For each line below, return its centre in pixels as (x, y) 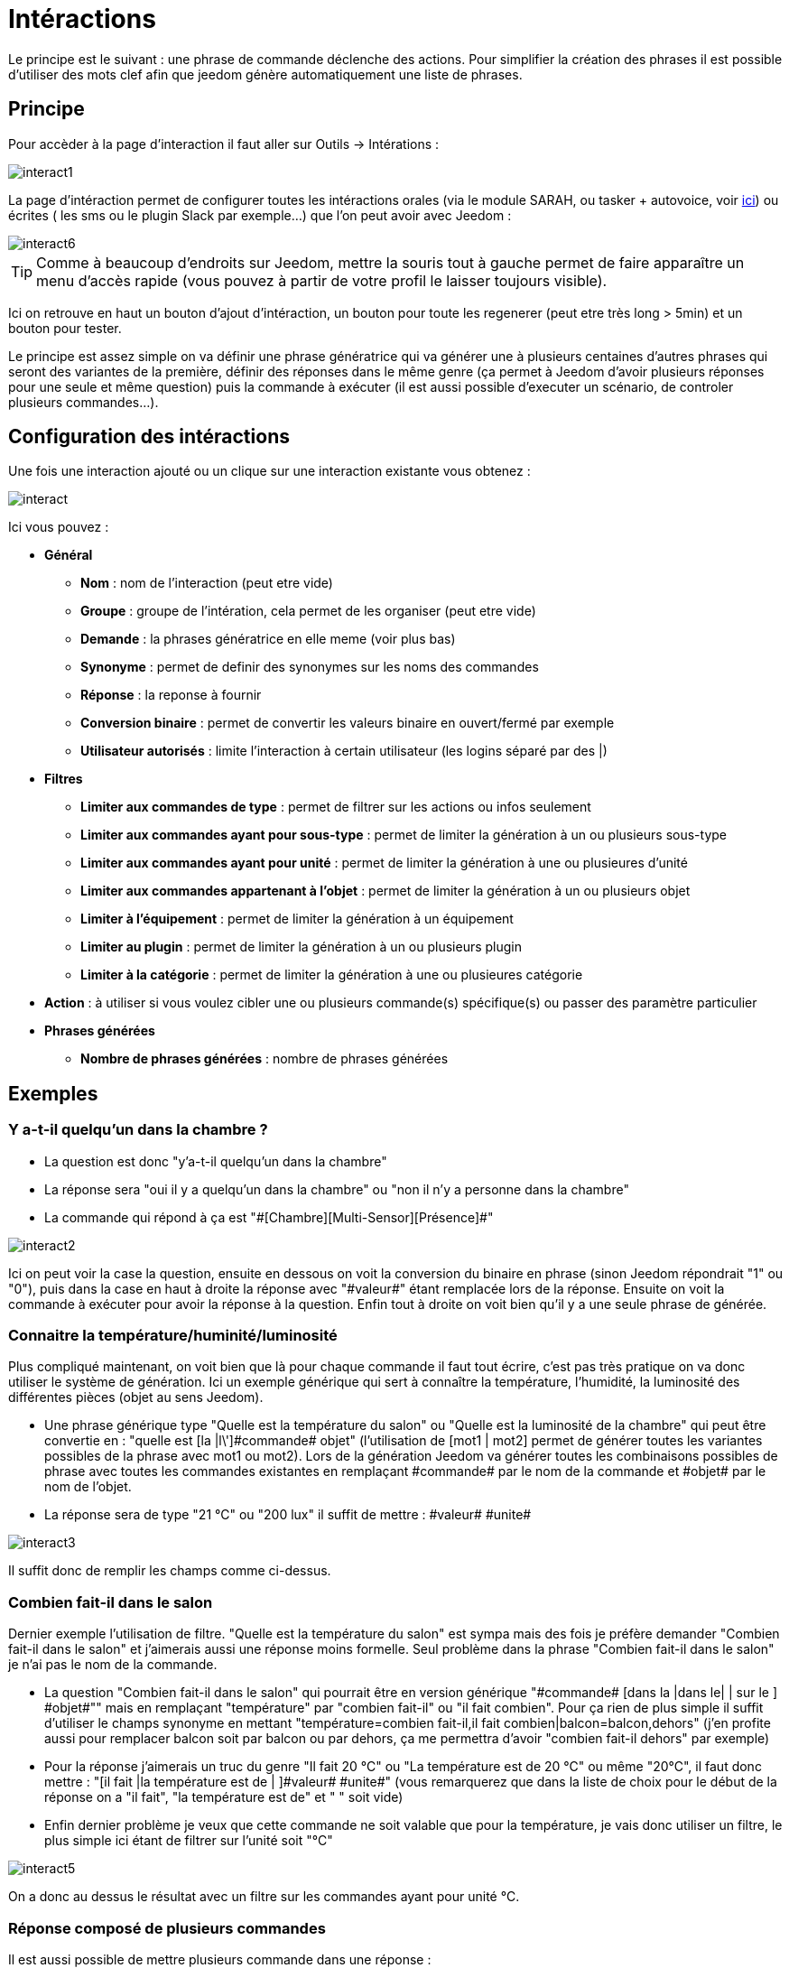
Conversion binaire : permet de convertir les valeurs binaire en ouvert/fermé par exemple (348, 723)
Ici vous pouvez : (59, 527)
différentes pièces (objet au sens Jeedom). (136, 1397)
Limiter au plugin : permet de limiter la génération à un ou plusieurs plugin (302, 947)
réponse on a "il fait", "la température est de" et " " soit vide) (224, 1797)
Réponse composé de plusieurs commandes (167, 1928)
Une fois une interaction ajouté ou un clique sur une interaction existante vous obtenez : (269, 471)
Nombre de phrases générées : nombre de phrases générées (265, 1059)
